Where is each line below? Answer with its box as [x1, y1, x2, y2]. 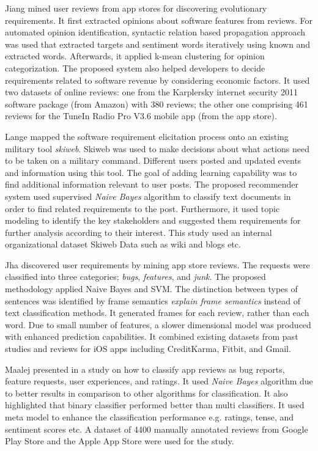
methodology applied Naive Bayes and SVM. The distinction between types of [5, 282, 298, 295]
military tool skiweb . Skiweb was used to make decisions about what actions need [5, 142, 309, 155]
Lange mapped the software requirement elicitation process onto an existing [5, 130, 289, 142]
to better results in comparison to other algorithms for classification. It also [5, 386, 288, 399]
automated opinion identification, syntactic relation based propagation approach [5, 26, 306, 38]
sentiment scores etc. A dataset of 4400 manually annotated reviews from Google [5, 422, 308, 435]
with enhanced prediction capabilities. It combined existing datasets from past [5, 330, 298, 343]
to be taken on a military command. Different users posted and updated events [5, 154, 301, 167]
